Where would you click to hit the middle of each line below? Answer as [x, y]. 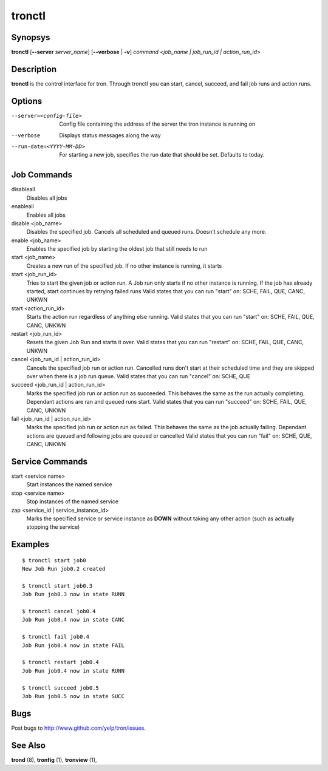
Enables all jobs [46, 215]
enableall [23, 206]
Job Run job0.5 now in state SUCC [73, 696]
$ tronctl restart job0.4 [61, 662]
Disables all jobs [47, 198]
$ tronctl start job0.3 [57, 586]
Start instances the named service [69, 484]
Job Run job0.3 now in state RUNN [73, 594]
